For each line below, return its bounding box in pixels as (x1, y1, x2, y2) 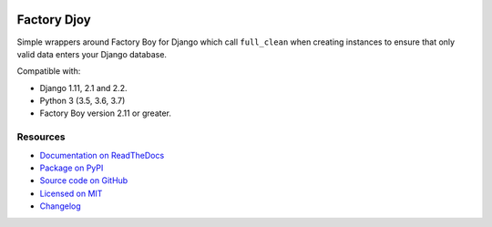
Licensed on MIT (39, 188, 103, 199)
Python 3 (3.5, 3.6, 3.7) (39, 96, 126, 107)
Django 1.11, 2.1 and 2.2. (39, 82, 128, 93)
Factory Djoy (16, 12, 91, 27)
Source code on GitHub (39, 175, 128, 186)
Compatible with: (16, 66, 81, 77)
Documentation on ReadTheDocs (39, 150, 165, 160)
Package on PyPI (39, 162, 104, 173)
